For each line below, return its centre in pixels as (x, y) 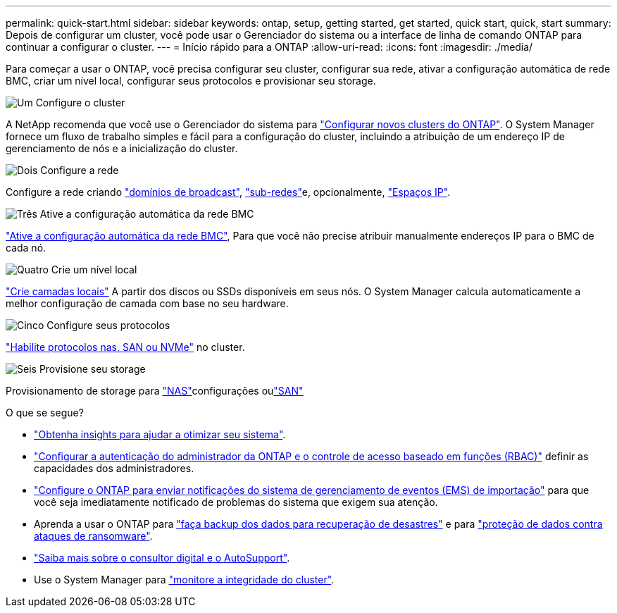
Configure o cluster (80, 103)
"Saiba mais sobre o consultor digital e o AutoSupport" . (162, 558)
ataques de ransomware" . (93, 536)
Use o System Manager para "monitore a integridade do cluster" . (184, 580)
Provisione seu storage (92, 369)
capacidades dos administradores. (114, 468)
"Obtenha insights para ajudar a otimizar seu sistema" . (160, 434)
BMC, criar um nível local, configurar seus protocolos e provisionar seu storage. (191, 81)
